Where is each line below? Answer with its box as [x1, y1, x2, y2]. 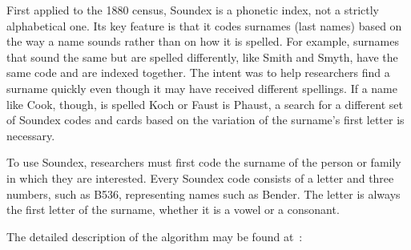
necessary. [6, 127, 55, 143]
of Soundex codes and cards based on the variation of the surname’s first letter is [6, 111, 405, 128]
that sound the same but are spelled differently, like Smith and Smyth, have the [6, 48, 398, 65]
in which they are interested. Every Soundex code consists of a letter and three [6, 169, 394, 186]
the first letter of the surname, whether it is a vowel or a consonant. [6, 201, 340, 218]
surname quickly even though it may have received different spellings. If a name [6, 79, 397, 96]
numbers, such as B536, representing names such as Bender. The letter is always [6, 185, 401, 202]
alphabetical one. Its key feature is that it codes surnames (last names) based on [6, 17, 402, 34]
